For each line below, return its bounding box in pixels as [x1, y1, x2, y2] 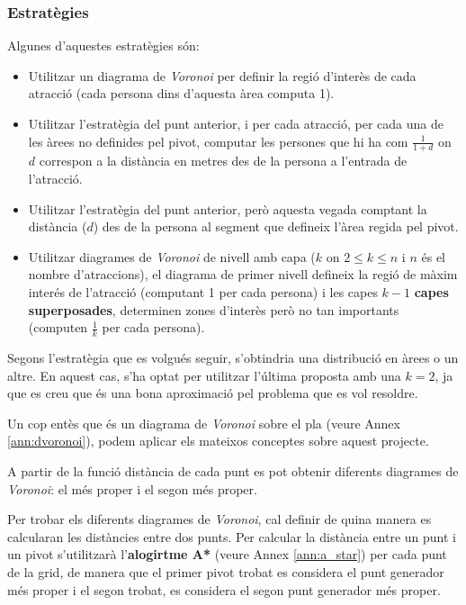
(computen [28, 318, 88, 337]
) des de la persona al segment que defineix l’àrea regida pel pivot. [93, 217, 459, 236]
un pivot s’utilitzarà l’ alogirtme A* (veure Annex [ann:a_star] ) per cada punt [7, 545, 447, 564]
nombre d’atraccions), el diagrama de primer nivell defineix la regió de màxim [28, 265, 458, 284]
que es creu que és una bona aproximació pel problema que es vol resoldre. [7, 384, 418, 402]
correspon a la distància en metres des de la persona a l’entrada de [39, 151, 408, 170]
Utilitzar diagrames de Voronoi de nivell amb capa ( [28, 247, 316, 266]
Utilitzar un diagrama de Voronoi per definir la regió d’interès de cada [28, 66, 417, 85]
